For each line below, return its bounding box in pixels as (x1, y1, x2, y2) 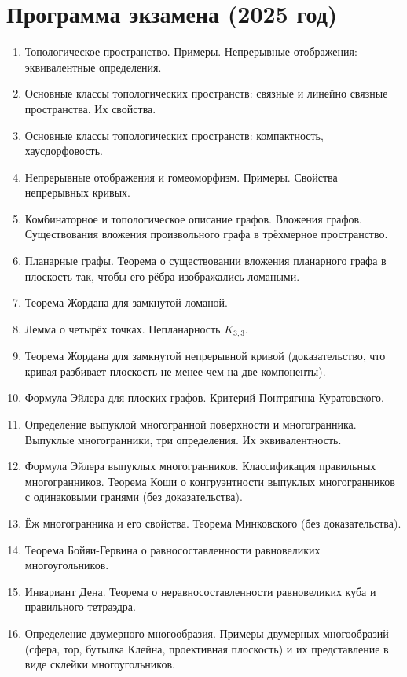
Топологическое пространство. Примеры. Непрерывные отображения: (24, 43, 357, 60)
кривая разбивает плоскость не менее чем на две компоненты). (24, 362, 326, 379)
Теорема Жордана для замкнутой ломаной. (24, 294, 229, 311)
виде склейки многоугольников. (24, 656, 175, 672)
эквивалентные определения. (24, 58, 162, 75)
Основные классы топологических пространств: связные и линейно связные (24, 85, 388, 101)
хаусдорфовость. (24, 142, 103, 159)
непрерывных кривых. (24, 184, 130, 201)
